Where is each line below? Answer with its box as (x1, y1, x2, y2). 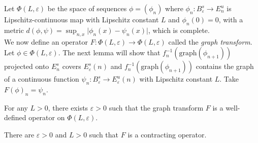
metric (4, 24, 24, 35)
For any (4, 102, 28, 113)
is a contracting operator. (127, 129, 207, 139)
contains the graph (196, 61, 254, 71)
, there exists (48, 102, 88, 113)
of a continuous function (4, 74, 79, 84)
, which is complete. (148, 24, 210, 35)
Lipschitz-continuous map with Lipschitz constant (4, 14, 159, 24)
